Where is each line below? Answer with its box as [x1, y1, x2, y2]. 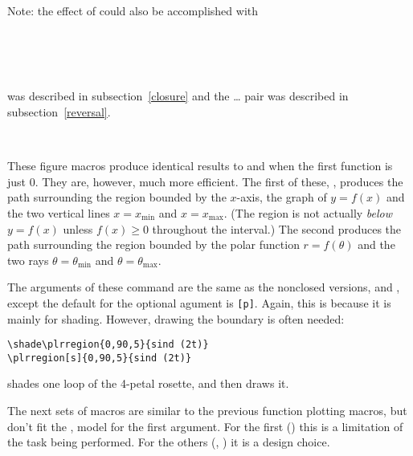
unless [63, 220, 93, 237]
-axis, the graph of [236, 189, 327, 206]
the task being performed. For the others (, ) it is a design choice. [7, 434, 330, 450]
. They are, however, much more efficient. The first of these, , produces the [35, 173, 403, 189]
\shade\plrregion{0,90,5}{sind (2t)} [7, 339, 209, 351]
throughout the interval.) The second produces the [152, 220, 402, 237]
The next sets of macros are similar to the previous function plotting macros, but [7, 402, 407, 419]
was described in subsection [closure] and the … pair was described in [7, 88, 349, 104]
